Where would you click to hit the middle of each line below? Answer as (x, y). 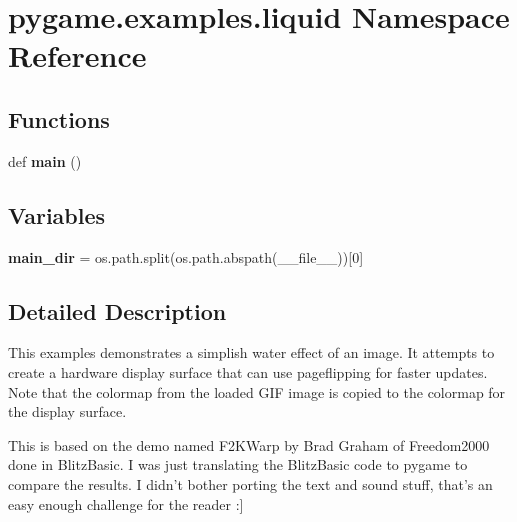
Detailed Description (117, 310)
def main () (45, 160)
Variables (57, 214)
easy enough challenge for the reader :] (126, 503)
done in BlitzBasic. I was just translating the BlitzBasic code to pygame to (238, 464)
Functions (59, 118)
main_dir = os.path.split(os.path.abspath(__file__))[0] (186, 256)
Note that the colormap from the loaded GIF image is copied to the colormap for (257, 391)
